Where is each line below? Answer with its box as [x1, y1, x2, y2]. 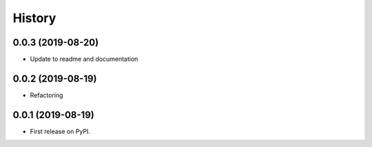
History [12, 10, 56, 26]
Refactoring [30, 90, 63, 99]
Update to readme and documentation [30, 55, 138, 63]
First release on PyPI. [30, 127, 91, 135]
